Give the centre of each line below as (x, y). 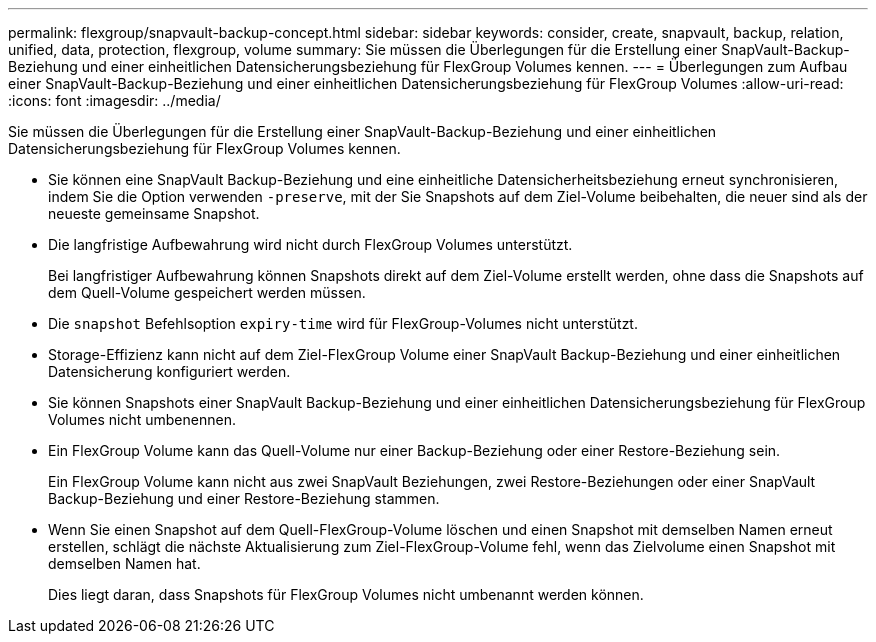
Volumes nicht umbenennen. (142, 419)
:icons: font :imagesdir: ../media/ (114, 100)
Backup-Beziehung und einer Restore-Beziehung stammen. (244, 498)
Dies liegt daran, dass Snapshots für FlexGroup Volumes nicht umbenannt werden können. (346, 594)
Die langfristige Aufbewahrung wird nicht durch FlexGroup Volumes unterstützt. (310, 244)
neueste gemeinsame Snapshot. (154, 213)
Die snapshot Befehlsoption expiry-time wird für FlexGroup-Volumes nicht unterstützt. (343, 323)
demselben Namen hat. (124, 563)
